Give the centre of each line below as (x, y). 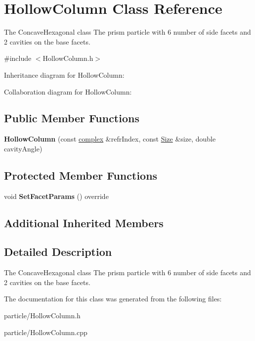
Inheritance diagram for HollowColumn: (64, 74)
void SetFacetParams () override (56, 196)
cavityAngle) (23, 148)
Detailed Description (58, 252)
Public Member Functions (72, 118)
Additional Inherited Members (84, 222)
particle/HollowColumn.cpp (46, 332)
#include (18, 58)
